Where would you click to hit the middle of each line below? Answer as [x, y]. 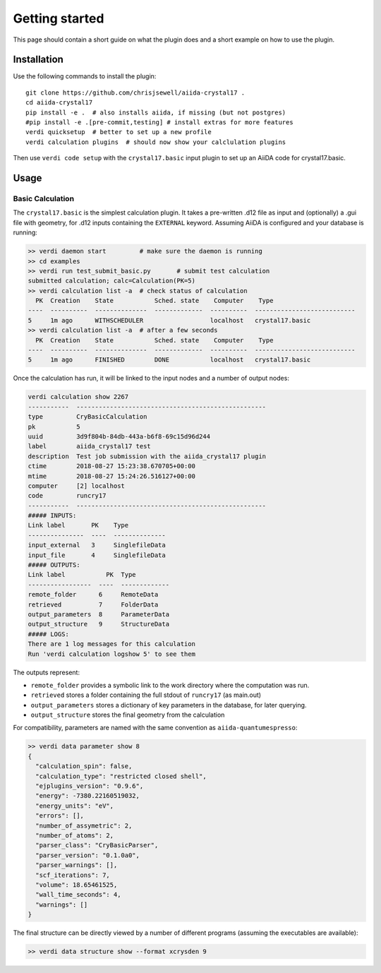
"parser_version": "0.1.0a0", [88, 855]
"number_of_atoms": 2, [75, 835]
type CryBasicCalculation [87, 417]
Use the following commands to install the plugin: [85, 76]
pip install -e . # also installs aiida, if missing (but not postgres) [156, 112]
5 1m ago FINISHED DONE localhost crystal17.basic [169, 360]
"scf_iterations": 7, [73, 875]
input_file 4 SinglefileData [97, 555]
